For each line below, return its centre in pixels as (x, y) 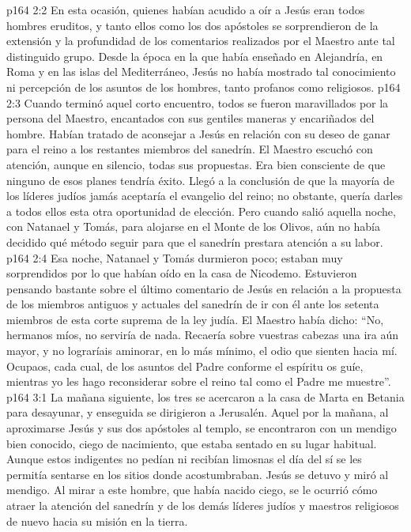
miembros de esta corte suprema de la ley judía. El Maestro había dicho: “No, (195, 319)
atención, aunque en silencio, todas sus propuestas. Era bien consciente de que (196, 164)
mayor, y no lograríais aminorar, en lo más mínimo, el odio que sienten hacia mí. (202, 351)
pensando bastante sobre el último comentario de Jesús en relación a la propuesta (204, 288)
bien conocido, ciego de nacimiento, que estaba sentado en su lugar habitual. (192, 443)
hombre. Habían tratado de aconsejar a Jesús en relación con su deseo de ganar (198, 133)
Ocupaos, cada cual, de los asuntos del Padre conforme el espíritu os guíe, (185, 366)
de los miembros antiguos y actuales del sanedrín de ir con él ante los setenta (193, 304)
